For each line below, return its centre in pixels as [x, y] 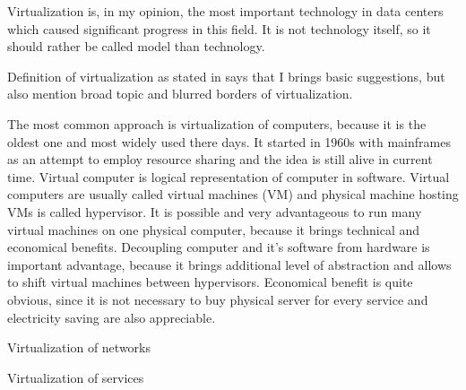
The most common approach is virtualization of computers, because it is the [217, 123]
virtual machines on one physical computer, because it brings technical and [214, 229]
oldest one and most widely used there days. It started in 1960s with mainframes [229, 141]
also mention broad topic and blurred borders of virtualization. [180, 94]
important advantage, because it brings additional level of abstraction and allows [229, 264]
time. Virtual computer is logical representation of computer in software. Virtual [229, 176]
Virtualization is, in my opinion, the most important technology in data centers [225, 11]
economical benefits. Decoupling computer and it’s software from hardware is [219, 247]
